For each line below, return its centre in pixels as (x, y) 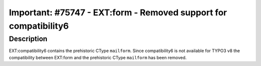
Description (28, 39)
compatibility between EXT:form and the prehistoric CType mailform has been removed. (98, 57)
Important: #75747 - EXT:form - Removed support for (118, 12)
